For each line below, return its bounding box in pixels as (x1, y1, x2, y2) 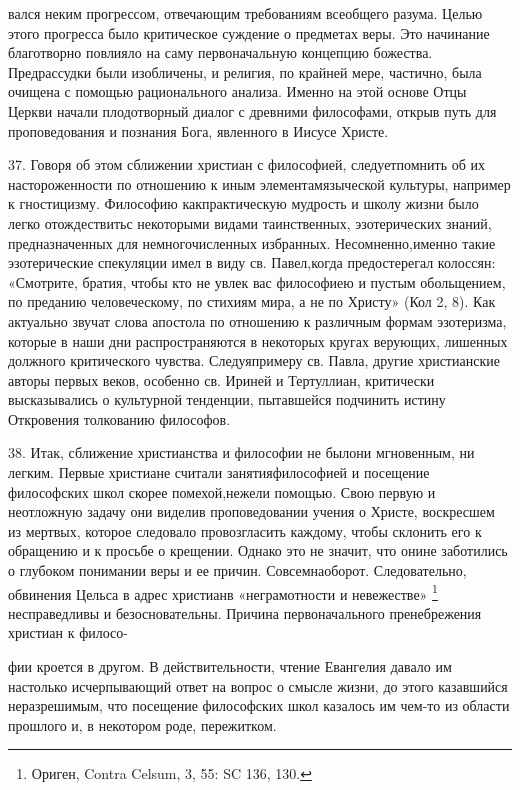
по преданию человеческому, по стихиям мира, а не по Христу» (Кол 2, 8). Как (8, 291, 496, 312)
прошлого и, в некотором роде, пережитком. (8, 714, 277, 735)
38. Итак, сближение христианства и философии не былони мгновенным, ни (8, 442, 475, 463)
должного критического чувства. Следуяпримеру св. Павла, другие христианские (8, 350, 500, 371)
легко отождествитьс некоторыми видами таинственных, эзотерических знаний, (8, 212, 492, 233)
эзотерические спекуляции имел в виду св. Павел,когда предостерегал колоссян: (8, 252, 496, 273)
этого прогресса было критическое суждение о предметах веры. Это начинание (8, 22, 490, 43)
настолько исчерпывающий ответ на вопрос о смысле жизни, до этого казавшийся (8, 675, 508, 696)
